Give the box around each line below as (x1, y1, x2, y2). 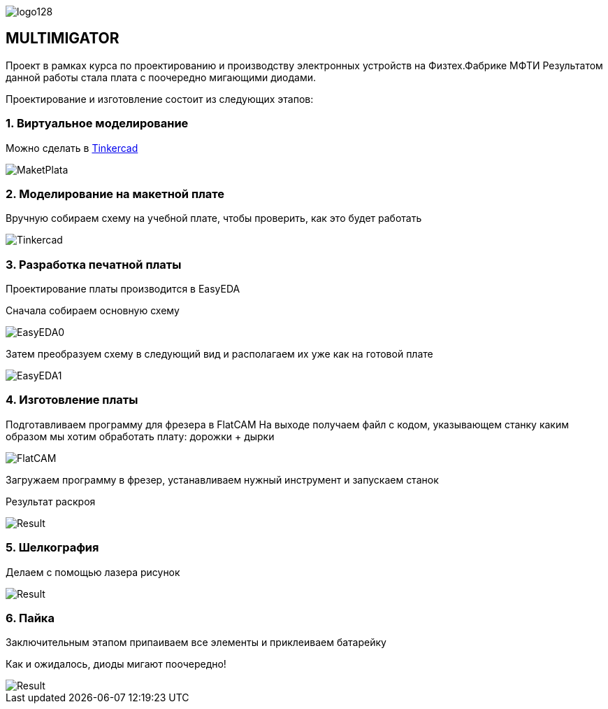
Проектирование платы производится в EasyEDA (6, 283, 240, 295)
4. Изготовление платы (6, 393, 138, 407)
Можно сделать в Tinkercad (6, 141, 138, 154)
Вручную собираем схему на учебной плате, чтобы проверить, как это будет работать (6, 212, 422, 225)
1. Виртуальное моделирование (6, 116, 189, 131)
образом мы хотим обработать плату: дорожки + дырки (6, 430, 275, 442)
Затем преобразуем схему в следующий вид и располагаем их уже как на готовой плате (6, 348, 433, 360)
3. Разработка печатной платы (6, 257, 182, 272)
